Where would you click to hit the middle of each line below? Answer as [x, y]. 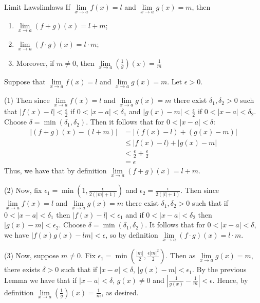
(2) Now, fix [23, 190]
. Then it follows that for [125, 122]
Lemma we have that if [41, 280]
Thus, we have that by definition [55, 171]
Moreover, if [35, 63]
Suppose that [25, 81]
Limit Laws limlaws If [37, 7]
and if [135, 214]
